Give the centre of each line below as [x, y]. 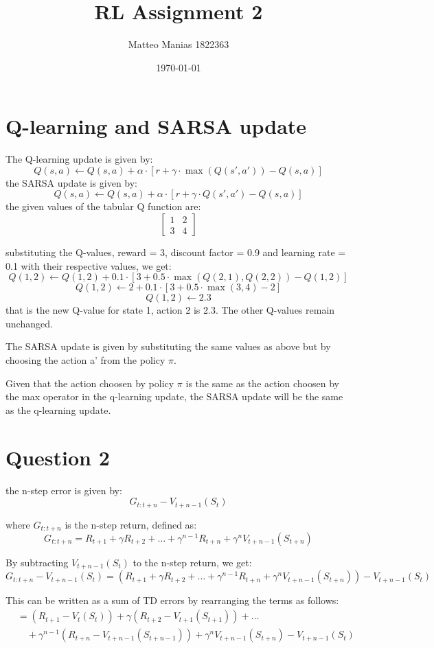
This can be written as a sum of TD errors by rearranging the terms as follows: [172, 600]
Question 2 [58, 457]
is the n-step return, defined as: [131, 524]
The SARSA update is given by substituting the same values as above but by [168, 346]
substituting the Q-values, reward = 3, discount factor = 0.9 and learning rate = [176, 252]
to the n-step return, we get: [192, 562]
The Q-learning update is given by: [79, 159]
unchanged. [29, 323]
